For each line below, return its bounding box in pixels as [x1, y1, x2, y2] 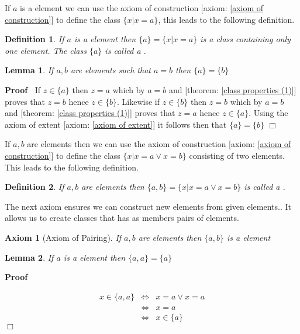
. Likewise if [116, 95, 160, 107]
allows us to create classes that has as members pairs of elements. [5, 212, 239, 224]
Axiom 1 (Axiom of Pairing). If [5, 231, 122, 243]
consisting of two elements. [189, 149, 285, 161]
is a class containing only [200, 33, 291, 45]
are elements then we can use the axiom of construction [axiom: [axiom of [27, 138, 291, 150]
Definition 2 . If [5, 180, 64, 193]
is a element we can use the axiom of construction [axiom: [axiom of [20, 2, 264, 13]
